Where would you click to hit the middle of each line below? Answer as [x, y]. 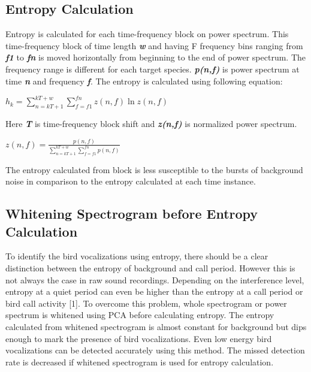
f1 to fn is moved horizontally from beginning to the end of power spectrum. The [156, 57]
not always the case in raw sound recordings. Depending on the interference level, [155, 279]
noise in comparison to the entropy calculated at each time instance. [131, 181]
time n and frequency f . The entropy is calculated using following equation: [144, 81]
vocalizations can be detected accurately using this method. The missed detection [155, 350]
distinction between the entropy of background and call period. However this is [150, 268]
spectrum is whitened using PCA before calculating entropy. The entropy [140, 315]
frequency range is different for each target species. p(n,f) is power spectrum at [153, 69]
